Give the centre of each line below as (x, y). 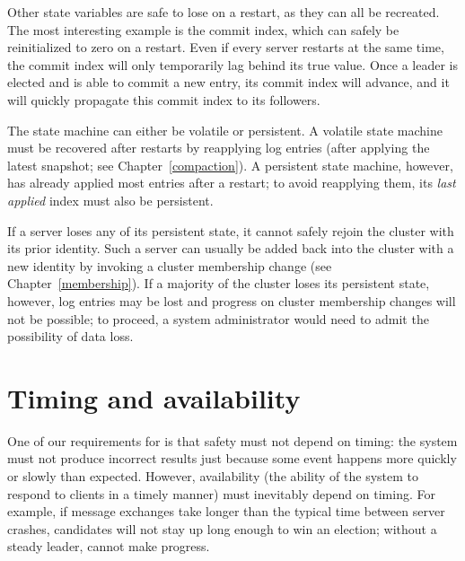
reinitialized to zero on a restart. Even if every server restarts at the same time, (226, 47)
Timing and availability (154, 397)
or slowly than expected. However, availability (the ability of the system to (213, 476)
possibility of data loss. (70, 336)
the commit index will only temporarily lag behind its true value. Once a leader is (232, 64)
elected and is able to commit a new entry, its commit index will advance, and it (228, 82)
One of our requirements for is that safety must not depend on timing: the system (232, 440)
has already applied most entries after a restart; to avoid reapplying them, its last (232, 183)
